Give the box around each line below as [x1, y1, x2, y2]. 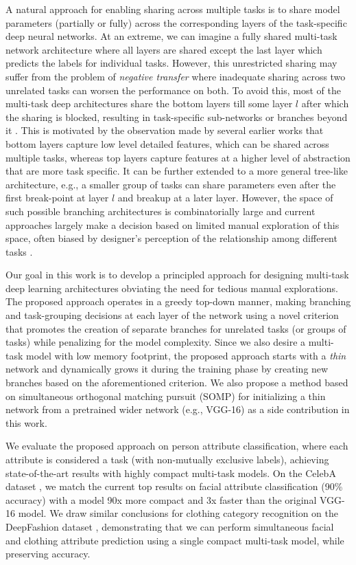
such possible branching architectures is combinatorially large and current [5, 203, 316, 218]
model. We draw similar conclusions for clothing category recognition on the [18, 506, 338, 520]
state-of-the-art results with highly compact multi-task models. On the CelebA [5, 465, 336, 480]
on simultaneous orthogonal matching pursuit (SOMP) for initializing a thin [5, 388, 326, 403]
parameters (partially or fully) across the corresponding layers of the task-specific [5, 15, 347, 30]
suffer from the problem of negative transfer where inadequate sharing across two [5, 69, 346, 83]
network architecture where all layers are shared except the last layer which [5, 42, 322, 56]
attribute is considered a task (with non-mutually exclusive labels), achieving [5, 452, 329, 466]
